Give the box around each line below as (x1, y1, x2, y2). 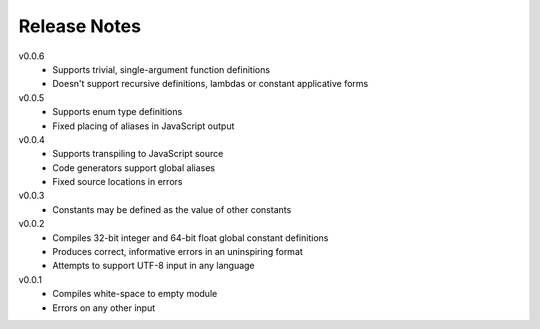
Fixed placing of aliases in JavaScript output (52, 120, 235, 132)
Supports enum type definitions (52, 106, 183, 118)
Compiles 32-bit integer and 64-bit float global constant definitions (52, 231, 329, 244)
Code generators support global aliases (52, 161, 215, 174)
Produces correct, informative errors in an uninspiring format (52, 246, 304, 258)
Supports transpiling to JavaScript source (52, 148, 224, 160)
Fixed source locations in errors (52, 176, 183, 188)
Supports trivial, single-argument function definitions (52, 63, 270, 75)
